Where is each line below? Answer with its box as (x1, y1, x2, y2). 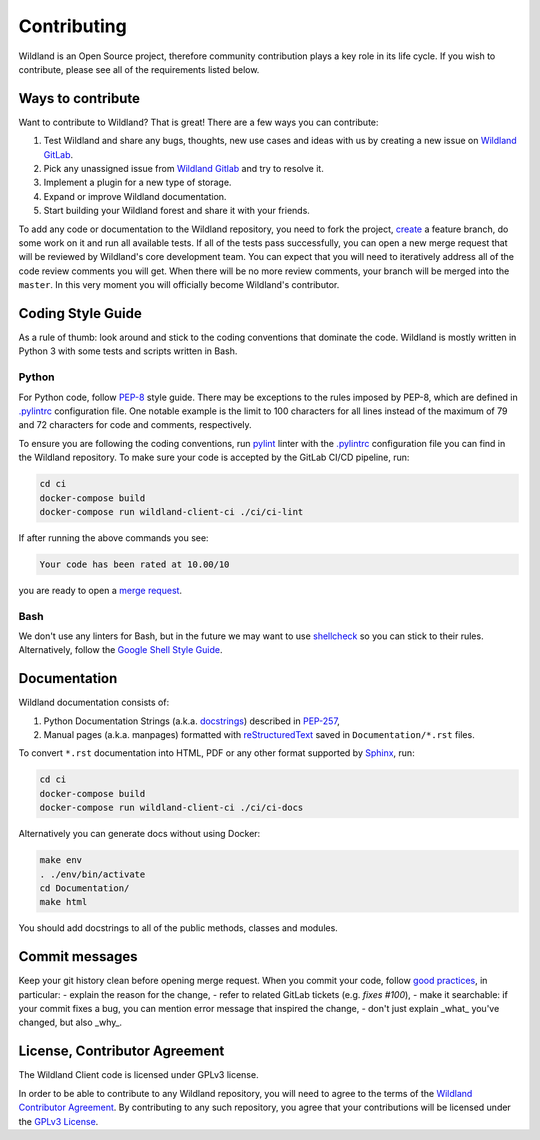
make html (39, 896, 88, 908)
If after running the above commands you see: (18, 531, 209, 544)
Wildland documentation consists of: (18, 696, 170, 709)
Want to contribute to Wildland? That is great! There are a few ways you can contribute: (18, 116, 379, 128)
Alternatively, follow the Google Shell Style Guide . (18, 644, 223, 656)
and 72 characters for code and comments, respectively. (18, 419, 252, 431)
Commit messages (18, 948, 139, 965)
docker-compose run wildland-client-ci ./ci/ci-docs (39, 802, 304, 814)
